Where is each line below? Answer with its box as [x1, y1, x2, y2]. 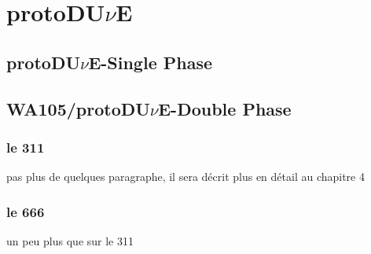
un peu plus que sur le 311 [6, 232, 134, 248]
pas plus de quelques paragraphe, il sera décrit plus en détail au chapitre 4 [6, 168, 365, 185]
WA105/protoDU [6, 96, 150, 120]
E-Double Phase [158, 96, 292, 120]
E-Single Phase [88, 50, 213, 74]
